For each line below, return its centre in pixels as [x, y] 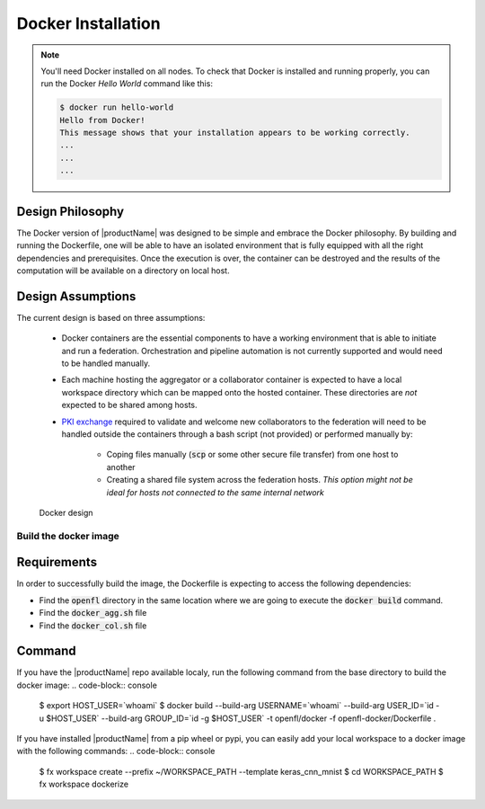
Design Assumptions [76, 296]
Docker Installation [88, 23]
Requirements [57, 562]
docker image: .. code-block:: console [87, 685]
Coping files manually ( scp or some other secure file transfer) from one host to [252, 455]
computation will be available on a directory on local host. [123, 271]
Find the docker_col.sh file [93, 626]
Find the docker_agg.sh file [93, 613]
